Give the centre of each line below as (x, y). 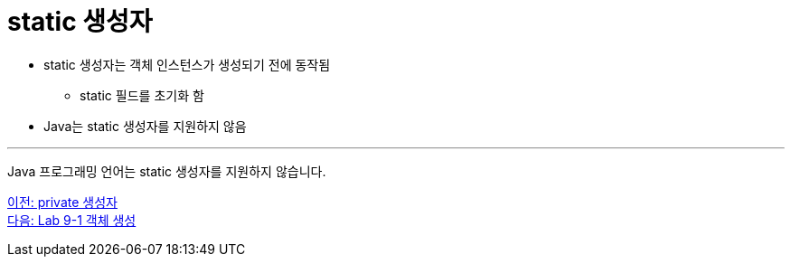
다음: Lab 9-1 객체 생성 (72, 220)
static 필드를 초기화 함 (142, 95)
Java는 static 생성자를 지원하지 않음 (145, 126)
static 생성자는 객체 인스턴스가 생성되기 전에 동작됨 (187, 64)
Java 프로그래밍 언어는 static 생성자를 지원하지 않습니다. (167, 171)
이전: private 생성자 (62, 202)
